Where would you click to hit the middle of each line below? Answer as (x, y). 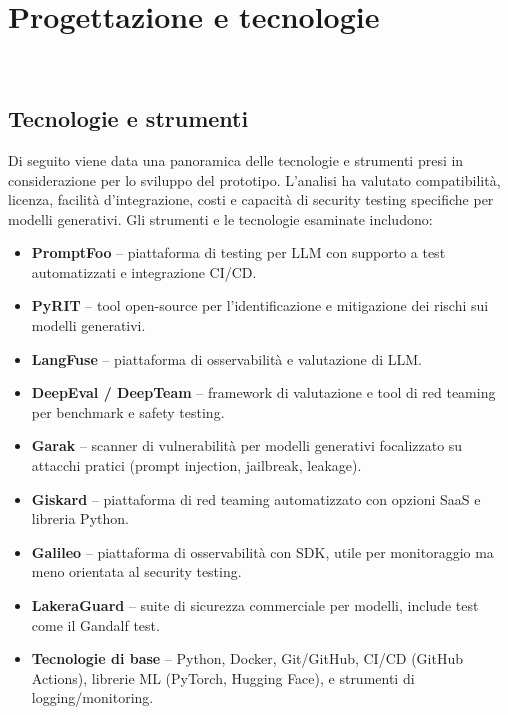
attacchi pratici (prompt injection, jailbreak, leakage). (196, 465)
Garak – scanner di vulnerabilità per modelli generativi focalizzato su (247, 445)
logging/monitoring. (92, 697)
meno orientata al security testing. (136, 571)
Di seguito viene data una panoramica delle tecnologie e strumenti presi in (236, 159)
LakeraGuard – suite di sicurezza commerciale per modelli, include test (255, 605)
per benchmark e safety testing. (128, 411)
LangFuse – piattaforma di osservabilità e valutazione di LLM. (226, 358)
